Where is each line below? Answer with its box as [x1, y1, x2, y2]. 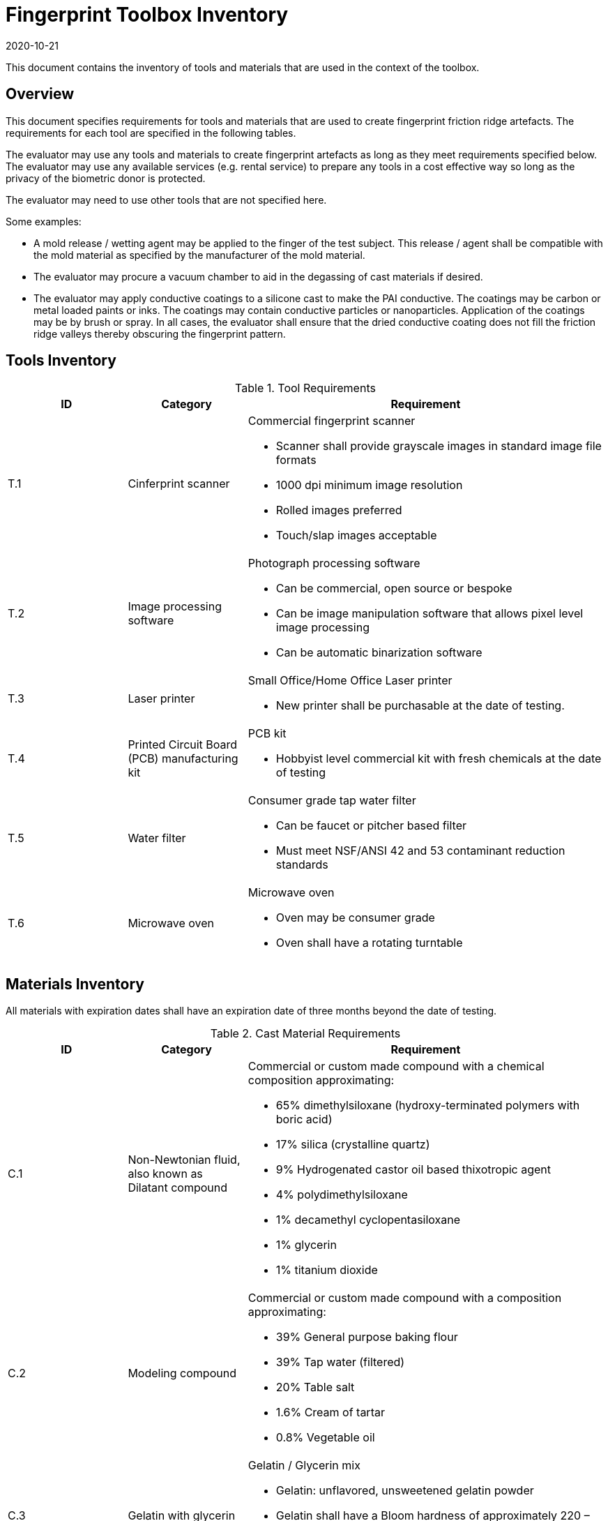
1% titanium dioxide [275, 1263, 378, 1278]
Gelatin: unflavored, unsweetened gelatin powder [275, 1483, 534, 1498]
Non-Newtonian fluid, [128, 1153, 241, 1167]
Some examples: [6, 215, 82, 227]
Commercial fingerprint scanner [248, 414, 416, 428]
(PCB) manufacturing [128, 751, 238, 766]
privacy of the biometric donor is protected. [6, 172, 206, 184]
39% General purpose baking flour [275, 1330, 458, 1344]
